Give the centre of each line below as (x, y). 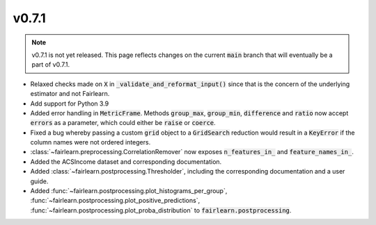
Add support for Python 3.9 (70, 103)
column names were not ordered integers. (91, 142)
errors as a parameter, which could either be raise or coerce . (123, 123)
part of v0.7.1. (50, 65)
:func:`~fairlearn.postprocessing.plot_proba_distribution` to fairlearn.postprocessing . (161, 210)
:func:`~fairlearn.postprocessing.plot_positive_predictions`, (115, 201)
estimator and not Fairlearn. (70, 94)
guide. (39, 181)
